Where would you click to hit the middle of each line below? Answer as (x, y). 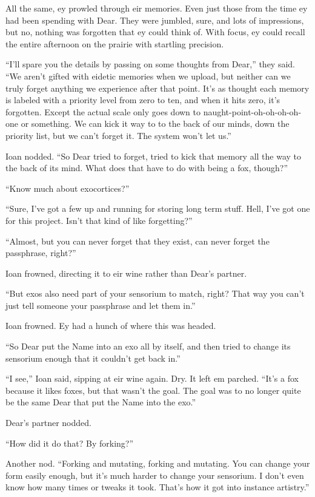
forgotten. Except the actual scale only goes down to (103, 111)
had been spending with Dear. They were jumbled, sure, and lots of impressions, (155, 20)
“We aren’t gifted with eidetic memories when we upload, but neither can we (148, 76)
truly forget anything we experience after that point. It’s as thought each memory (157, 88)
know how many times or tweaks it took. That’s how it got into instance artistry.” (157, 487)
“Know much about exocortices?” (68, 188)
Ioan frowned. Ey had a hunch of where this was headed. (111, 326)
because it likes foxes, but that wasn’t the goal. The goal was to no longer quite (153, 390)
